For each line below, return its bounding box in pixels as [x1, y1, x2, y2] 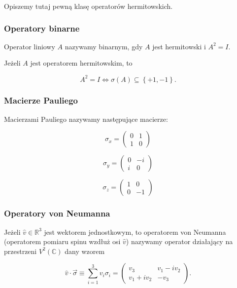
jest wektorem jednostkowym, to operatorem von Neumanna [44, 226, 226, 237]
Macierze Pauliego [4, 94, 78, 107]
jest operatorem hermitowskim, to [30, 58, 133, 68]
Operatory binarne [4, 22, 80, 34]
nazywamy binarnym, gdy [65, 41, 143, 51]
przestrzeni [4, 246, 37, 256]
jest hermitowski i [152, 41, 206, 51]
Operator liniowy [4, 41, 55, 51]
